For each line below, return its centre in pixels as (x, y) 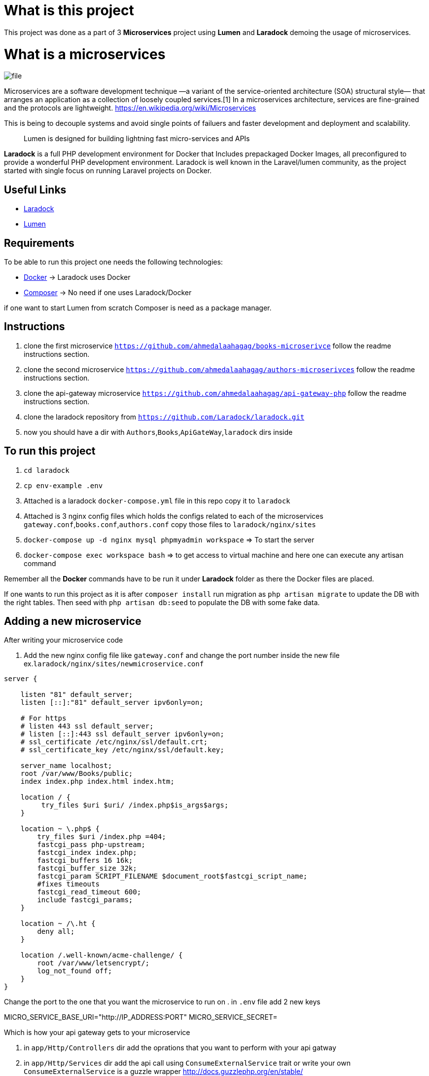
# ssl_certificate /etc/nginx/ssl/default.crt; (114, 742)
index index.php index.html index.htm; (97, 782)
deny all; (56, 932)
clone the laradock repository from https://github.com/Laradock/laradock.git (164, 417)
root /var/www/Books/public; (77, 774)
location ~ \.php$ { (60, 829)
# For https (43, 718)
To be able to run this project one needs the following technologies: (113, 262)
